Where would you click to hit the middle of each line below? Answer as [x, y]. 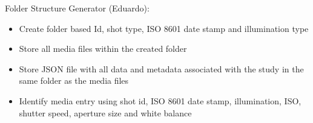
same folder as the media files [74, 80]
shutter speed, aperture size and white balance [105, 112]
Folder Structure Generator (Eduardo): [77, 8]
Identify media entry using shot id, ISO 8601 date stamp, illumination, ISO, [160, 100]
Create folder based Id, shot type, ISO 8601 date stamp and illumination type [164, 28]
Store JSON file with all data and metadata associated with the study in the [161, 68]
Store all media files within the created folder [103, 49]
